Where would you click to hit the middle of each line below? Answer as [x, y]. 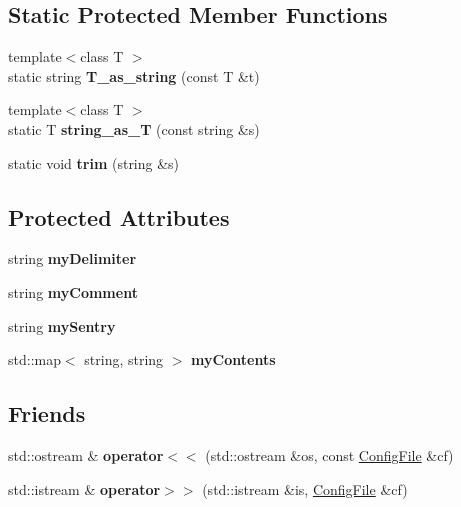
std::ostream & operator [86, 454]
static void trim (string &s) [94, 162]
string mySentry [62, 325]
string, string [124, 359]
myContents [233, 359]
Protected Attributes [119, 216]
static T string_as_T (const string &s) [134, 128]
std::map [34, 359]
